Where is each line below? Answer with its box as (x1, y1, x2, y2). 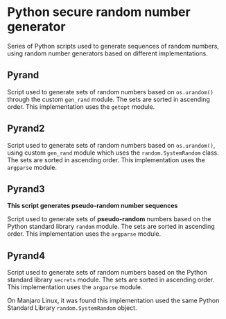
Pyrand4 (7, 250, 46, 261)
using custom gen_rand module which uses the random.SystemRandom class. (7, 148, 220, 157)
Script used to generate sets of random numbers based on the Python (7, 268, 208, 277)
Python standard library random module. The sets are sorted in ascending (7, 223, 215, 231)
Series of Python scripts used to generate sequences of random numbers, (7, 42, 220, 50)
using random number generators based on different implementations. (7, 49, 208, 58)
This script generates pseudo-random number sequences (7, 202, 178, 210)
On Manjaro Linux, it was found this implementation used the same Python (7, 296, 220, 305)
